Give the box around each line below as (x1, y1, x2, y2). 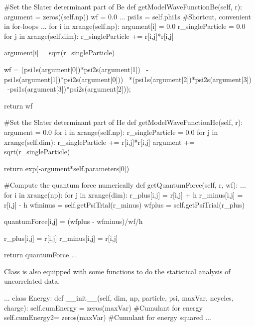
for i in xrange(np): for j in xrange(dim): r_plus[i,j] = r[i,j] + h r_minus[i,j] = (4, 189, 243, 200)
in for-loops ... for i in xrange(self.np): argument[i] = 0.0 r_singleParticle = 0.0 (4, 21, 246, 31)
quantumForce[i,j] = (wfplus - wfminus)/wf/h (4, 216, 143, 226)
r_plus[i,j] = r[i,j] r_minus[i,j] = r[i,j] (4, 232, 118, 243)
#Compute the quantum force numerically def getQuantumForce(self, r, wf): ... (4, 180, 246, 190)
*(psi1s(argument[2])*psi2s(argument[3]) (128, 74, 252, 84)
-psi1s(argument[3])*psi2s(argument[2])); (7, 84, 131, 94)
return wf (4, 100, 33, 110)
